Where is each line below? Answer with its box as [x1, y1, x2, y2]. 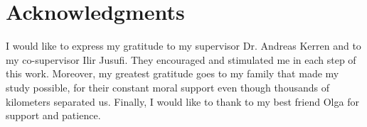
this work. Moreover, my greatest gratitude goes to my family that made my [6, 66, 339, 81]
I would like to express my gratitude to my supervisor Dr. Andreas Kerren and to [6, 38, 361, 53]
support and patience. [6, 108, 101, 123]
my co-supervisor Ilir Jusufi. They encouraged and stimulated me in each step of [6, 52, 356, 67]
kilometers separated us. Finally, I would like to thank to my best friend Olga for [6, 94, 359, 109]
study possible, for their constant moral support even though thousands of [6, 79, 329, 94]
